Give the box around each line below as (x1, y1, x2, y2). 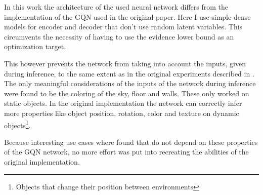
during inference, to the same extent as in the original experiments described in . (4, 68, 254, 79)
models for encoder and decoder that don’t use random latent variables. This (4, 21, 243, 32)
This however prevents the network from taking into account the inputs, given (4, 58, 246, 68)
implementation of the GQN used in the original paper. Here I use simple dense (4, 11, 251, 22)
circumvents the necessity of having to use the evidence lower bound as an (4, 31, 234, 42)
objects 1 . (4, 118, 31, 130)
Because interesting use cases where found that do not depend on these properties (4, 136, 258, 147)
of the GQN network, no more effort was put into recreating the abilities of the (4, 146, 249, 157)
